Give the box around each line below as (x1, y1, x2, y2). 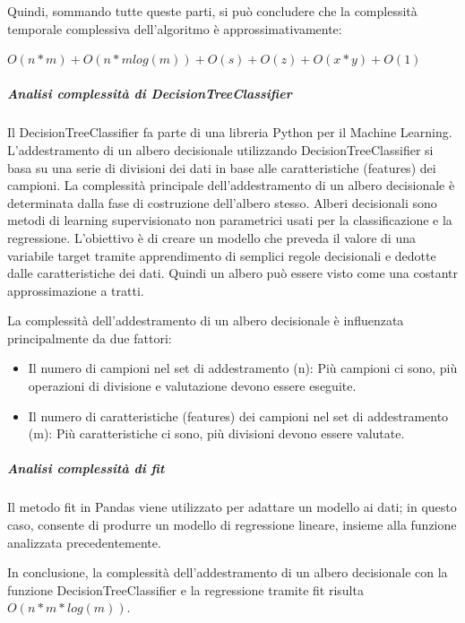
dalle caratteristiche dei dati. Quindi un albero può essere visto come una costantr (7, 264, 459, 282)
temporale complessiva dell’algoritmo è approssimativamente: (7, 19, 342, 38)
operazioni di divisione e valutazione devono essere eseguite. (28, 376, 357, 395)
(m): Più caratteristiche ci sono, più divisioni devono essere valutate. (28, 424, 405, 443)
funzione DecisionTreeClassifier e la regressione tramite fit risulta (7, 580, 364, 599)
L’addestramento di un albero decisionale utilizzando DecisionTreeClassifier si (7, 140, 434, 159)
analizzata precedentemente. (7, 532, 161, 551)
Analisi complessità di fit (7, 459, 165, 478)
